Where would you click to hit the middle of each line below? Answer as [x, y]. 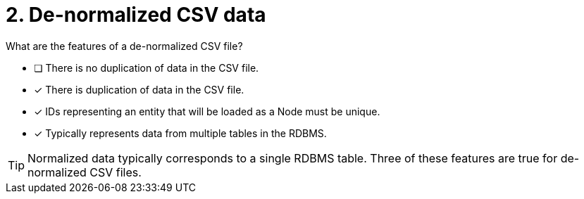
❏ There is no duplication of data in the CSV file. [147, 68]
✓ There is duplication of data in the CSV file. [139, 89]
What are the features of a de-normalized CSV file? [124, 46]
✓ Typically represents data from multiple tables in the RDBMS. [180, 133]
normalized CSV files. [85, 172]
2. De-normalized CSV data [136, 15]
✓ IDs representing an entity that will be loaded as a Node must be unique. [207, 111]
